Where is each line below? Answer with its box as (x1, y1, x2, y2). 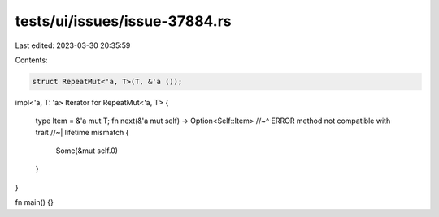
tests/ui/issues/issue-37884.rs (15, 12, 232, 30)
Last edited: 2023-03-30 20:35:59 (15, 40, 131, 50)
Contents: (15, 55, 48, 65)
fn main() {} (15, 198, 54, 207)
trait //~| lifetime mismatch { (35, 127, 129, 137)
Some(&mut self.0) (55, 146, 118, 155)
